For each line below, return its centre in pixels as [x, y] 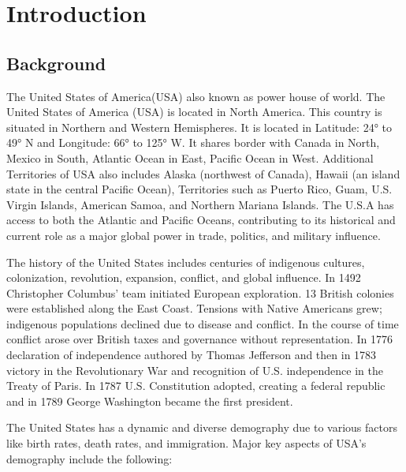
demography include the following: [89, 458]
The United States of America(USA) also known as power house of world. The [196, 96]
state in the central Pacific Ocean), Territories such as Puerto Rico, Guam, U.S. [199, 189]
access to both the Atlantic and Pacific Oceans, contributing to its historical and [201, 220]
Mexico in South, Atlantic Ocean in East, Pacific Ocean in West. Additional [190, 157]
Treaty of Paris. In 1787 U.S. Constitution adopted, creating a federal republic [196, 386]
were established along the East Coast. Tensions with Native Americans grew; [194, 308]
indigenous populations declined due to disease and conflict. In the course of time [203, 323]
